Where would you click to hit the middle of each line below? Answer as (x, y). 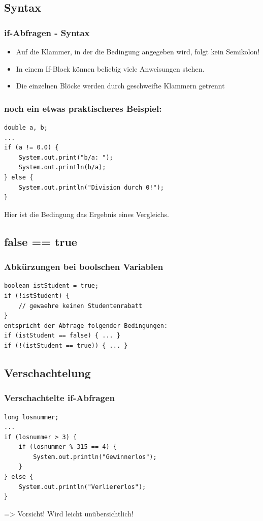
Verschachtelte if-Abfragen (60, 398)
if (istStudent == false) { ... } (62, 336)
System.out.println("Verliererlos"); (82, 487)
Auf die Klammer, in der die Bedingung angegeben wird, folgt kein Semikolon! (138, 51)
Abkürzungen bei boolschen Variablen (84, 267)
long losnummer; (31, 417)
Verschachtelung (47, 372)
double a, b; (26, 128)
